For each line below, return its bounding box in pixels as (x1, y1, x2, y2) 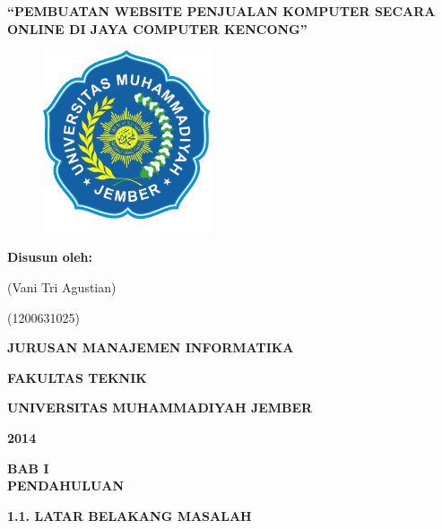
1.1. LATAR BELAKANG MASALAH (7, 506, 252, 525)
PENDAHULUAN (7, 476, 125, 495)
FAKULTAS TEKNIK (7, 368, 147, 386)
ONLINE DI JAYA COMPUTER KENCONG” (7, 19, 308, 38)
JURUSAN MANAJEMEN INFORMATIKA (7, 338, 294, 357)
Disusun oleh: (7, 247, 93, 266)
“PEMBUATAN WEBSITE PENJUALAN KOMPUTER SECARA (7, 2, 436, 20)
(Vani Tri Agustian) (7, 277, 117, 296)
